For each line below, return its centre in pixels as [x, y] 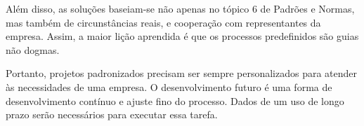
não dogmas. [33, 49]
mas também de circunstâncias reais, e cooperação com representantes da [163, 22]
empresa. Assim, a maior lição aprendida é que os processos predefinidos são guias [182, 36]
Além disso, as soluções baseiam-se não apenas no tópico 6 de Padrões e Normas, [180, 8]
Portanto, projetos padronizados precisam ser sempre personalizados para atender [182, 73]
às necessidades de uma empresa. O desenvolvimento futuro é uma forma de [169, 86]
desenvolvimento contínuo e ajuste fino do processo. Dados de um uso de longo [175, 100]
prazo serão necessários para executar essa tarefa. [112, 114]
